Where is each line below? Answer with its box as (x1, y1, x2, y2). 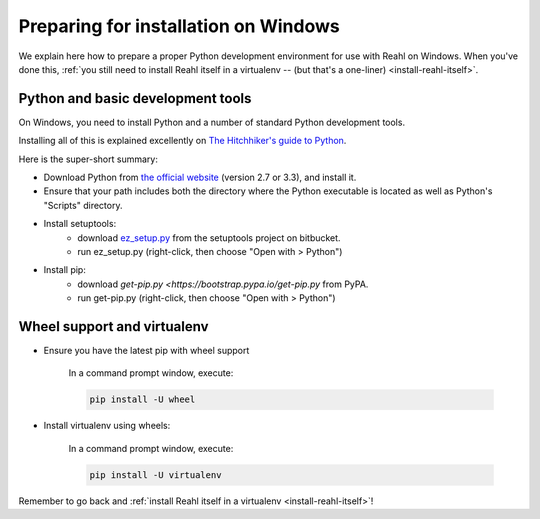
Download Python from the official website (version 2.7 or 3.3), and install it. (43, 171, 357, 184)
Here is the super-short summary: (18, 153, 159, 165)
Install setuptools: (43, 218, 117, 230)
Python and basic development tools (18, 90, 252, 107)
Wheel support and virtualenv (18, 318, 209, 335)
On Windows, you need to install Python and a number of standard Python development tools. (18, 116, 405, 128)
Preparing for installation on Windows (18, 15, 340, 37)
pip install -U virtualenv (89, 469, 222, 480)
